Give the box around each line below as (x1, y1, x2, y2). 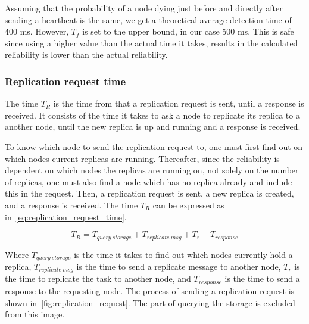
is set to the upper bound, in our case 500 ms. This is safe (82, 25, 294, 38)
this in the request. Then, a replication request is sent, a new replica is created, (5, 187, 294, 200)
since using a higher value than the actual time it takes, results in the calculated (5, 36, 298, 49)
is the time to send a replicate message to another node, (76, 260, 281, 273)
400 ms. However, (5, 25, 69, 38)
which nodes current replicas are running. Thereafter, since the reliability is (5, 152, 280, 164)
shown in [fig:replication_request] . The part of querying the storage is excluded (5, 296, 295, 309)
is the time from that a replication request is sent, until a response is (53, 97, 304, 110)
